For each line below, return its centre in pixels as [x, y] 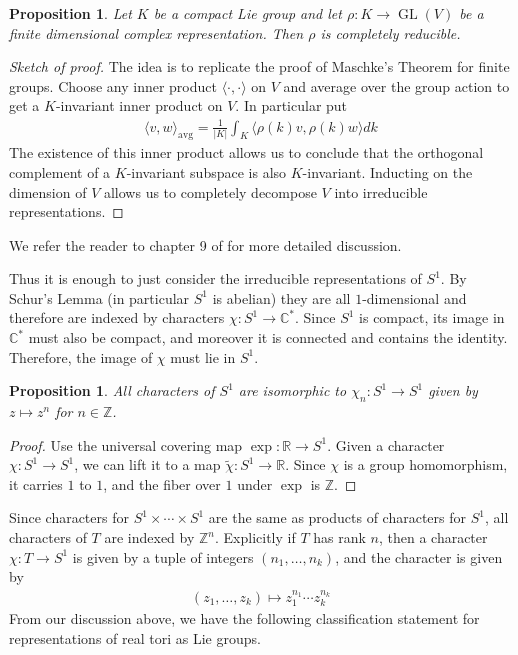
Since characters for [69, 517]
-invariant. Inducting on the [387, 171]
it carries [36, 483]
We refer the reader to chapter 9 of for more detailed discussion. [205, 244]
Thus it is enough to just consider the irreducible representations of [215, 278]
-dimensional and [414, 297]
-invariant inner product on [139, 105]
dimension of [48, 191]
